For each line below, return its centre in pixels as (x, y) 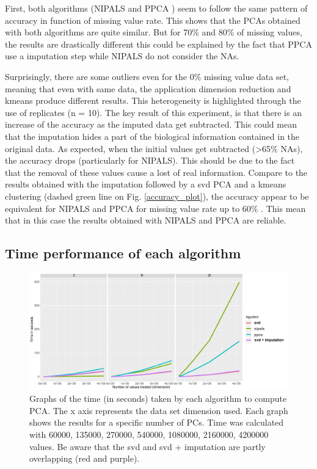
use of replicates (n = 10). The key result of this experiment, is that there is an (153, 112)
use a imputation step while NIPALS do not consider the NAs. (122, 56)
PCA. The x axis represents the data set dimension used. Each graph (159, 410)
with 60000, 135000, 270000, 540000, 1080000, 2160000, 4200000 (149, 434)
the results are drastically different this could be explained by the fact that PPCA (158, 44)
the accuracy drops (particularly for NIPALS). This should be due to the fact (150, 160)
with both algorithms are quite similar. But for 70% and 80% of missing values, (154, 32)
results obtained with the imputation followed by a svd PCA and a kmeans (146, 184)
